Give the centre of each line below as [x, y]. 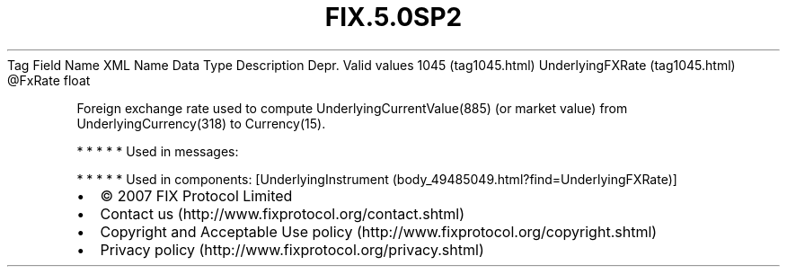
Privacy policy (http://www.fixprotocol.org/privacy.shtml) [292, 249]
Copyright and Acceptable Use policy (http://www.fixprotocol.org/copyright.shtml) [379, 231]
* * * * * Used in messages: [158, 151]
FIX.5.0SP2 [393, 17]
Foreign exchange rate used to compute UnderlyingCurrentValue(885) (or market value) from [352, 108]
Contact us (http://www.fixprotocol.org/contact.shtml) [283, 213]
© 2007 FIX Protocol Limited [196, 195]
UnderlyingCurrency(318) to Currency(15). [201, 123]
